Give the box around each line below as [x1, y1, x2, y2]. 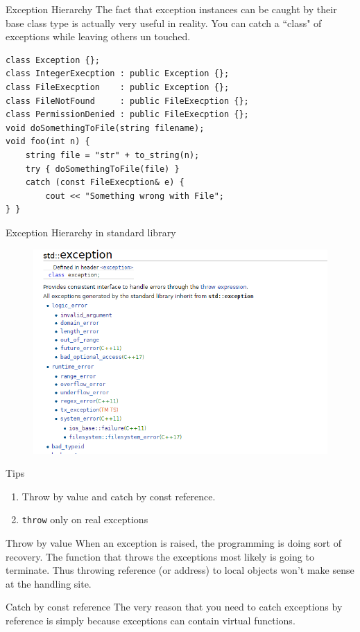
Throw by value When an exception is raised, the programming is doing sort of [6, 536, 341, 550]
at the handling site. [6, 576, 92, 590]
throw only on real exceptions [22, 512, 148, 527]
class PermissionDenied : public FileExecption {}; [6, 109, 249, 120]
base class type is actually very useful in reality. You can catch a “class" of [6, 15, 322, 30]
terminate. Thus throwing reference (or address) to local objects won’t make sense [6, 563, 354, 577]
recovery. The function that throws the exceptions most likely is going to [6, 549, 314, 563]
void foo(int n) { [6, 137, 90, 147]
